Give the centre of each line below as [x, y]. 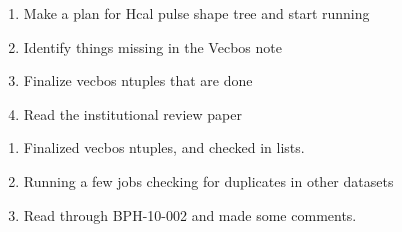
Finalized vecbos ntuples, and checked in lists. [164, 147]
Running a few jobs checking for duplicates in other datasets [208, 180]
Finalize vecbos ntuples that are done [138, 80]
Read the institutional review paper [132, 113]
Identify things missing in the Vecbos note [152, 46]
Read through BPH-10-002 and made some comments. [190, 214]
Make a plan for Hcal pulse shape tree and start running [196, 13]
